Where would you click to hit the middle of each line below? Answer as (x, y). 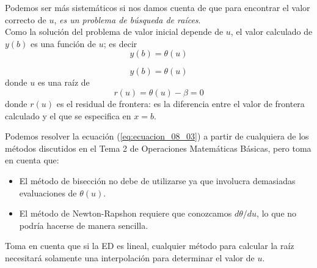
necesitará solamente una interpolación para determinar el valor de (130, 257)
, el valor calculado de (271, 32)
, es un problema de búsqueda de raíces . (127, 19)
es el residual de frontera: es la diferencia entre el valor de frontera (180, 103)
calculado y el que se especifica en (68, 115)
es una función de (64, 43)
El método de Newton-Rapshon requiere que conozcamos (126, 213)
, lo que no (277, 213)
